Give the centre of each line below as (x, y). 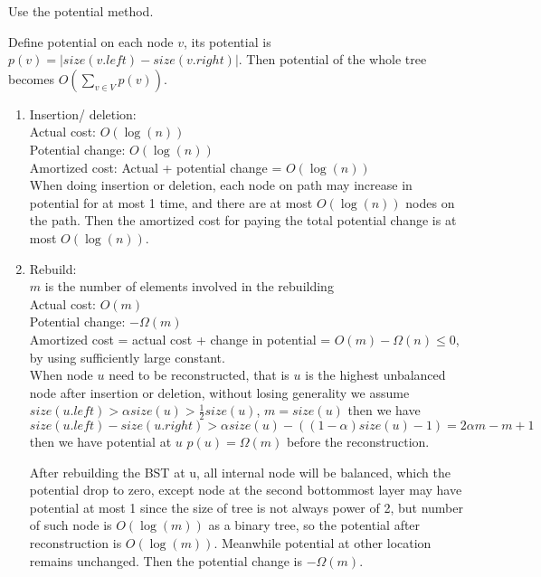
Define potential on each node (91, 41)
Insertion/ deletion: (83, 114)
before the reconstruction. (358, 442)
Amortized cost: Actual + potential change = (156, 167)
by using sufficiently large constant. (127, 357)
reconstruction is (76, 543)
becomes (32, 78)
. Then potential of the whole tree (332, 59)
